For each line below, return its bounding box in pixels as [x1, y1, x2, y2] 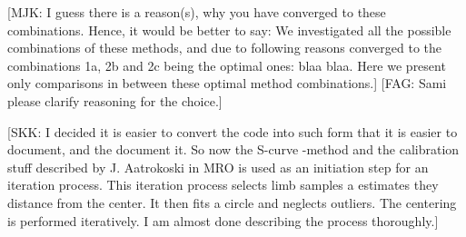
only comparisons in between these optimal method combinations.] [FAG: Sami [7, 74, 447, 93]
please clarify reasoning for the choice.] [7, 91, 223, 110]
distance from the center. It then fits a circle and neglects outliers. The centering [7, 193, 457, 212]
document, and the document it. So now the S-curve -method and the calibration [7, 140, 460, 159]
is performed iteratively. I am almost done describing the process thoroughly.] [7, 211, 439, 230]
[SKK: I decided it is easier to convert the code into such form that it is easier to [7, 122, 458, 141]
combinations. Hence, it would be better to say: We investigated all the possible [7, 20, 451, 39]
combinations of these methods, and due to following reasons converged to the [7, 38, 442, 57]
